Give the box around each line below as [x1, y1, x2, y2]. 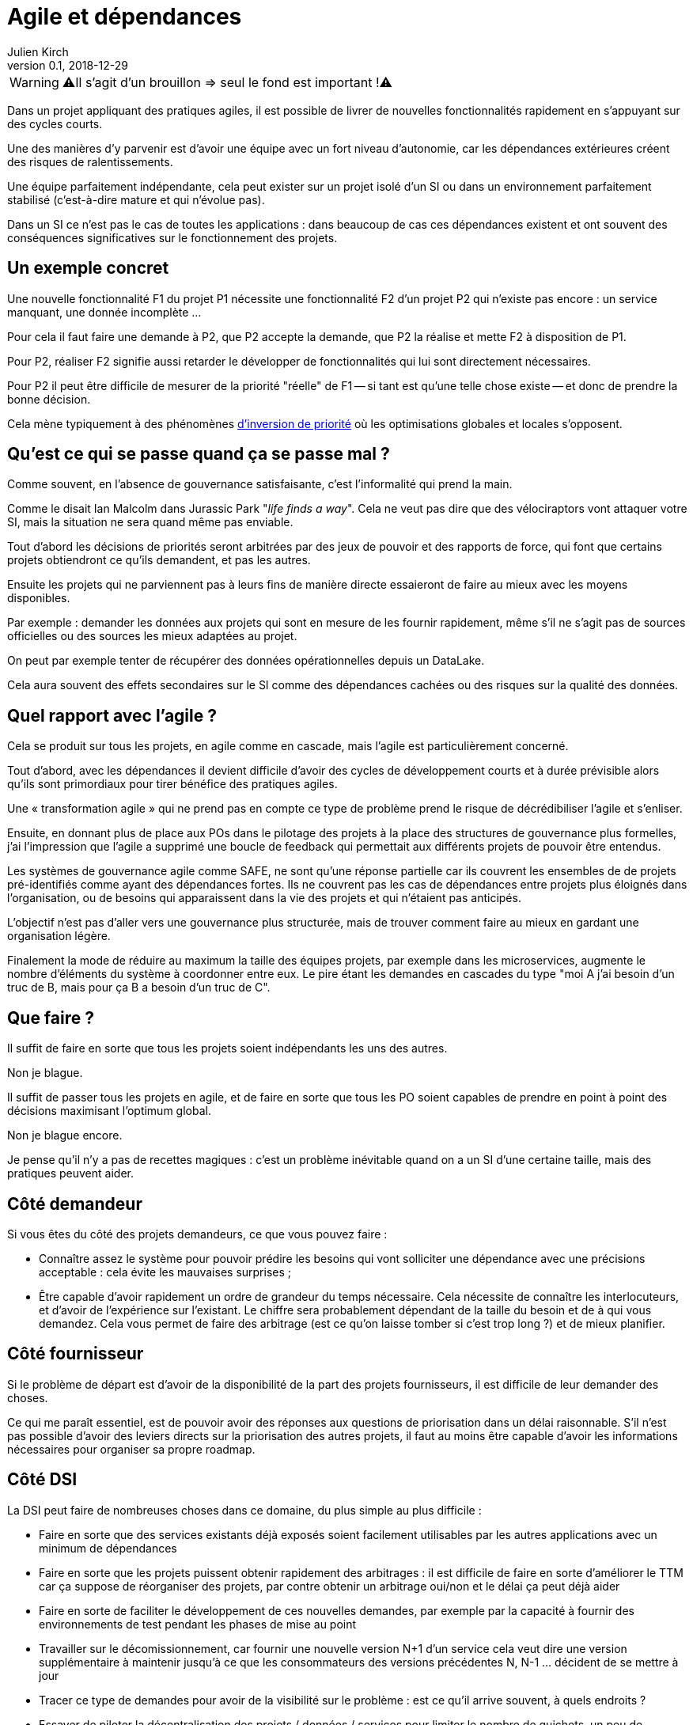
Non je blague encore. [7, 1128, 123, 1143]
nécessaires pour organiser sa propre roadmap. [7, 1442, 256, 1456]
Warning [9, 74, 59, 90]
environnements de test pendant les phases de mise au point [39, 1617, 357, 1631]
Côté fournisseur [7, 1344, 144, 1364]
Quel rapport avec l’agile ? [7, 705, 217, 726]
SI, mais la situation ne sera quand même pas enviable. [7, 515, 293, 529]
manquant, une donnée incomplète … [7, 305, 202, 319]
